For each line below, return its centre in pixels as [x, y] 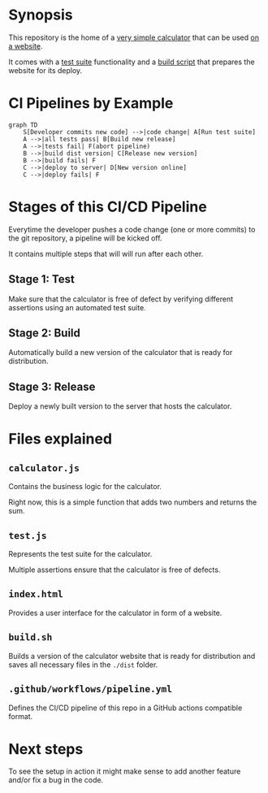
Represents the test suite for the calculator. [80, 554]
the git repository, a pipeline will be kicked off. [85, 238]
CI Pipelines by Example [91, 104]
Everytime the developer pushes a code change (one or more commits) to [132, 229]
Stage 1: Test [41, 279]
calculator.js [44, 468]
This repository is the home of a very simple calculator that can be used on [134, 37]
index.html [36, 594]
